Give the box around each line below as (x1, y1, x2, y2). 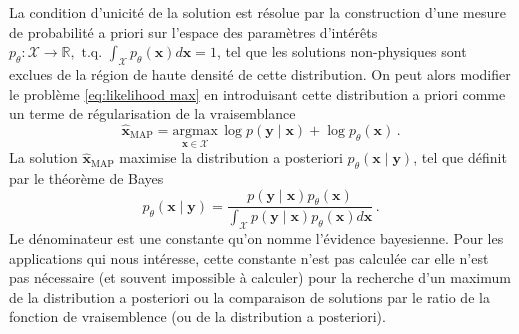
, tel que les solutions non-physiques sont (216, 41, 467, 62)
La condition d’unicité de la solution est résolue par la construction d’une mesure (9, 2, 506, 22)
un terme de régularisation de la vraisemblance (9, 103, 296, 124)
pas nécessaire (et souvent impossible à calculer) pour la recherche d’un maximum (9, 267, 511, 288)
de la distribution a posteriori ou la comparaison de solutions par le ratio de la (9, 286, 490, 307)
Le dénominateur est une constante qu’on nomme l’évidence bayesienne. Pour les (9, 228, 504, 249)
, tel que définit (413, 147, 507, 168)
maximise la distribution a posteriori (119, 147, 343, 168)
